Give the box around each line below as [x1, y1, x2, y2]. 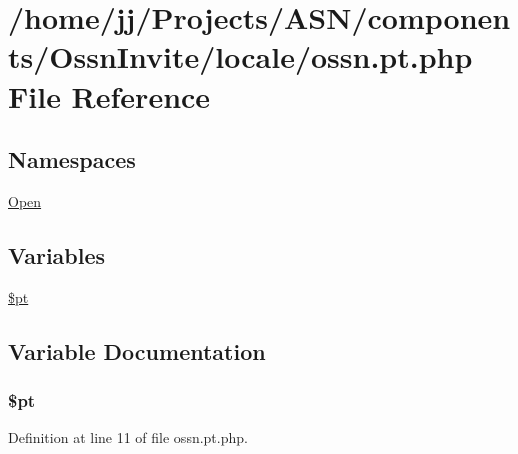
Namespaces [8, 144, 136, 175]
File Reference [8, 75, 211, 116]
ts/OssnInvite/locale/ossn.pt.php [8, 36, 473, 77]
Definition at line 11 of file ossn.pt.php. [8, 427, 248, 448]
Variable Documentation [8, 335, 266, 366]
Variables [8, 239, 106, 270]
